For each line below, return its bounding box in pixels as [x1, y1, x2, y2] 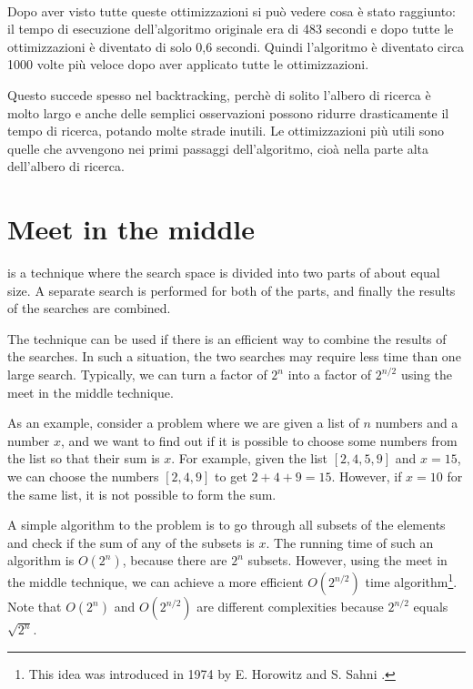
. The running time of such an [266, 532, 434, 552]
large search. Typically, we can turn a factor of [7, 365, 267, 384]
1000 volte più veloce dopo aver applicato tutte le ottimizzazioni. [7, 55, 369, 74]
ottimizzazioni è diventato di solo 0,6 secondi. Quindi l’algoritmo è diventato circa [7, 36, 464, 56]
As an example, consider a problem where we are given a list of [7, 413, 359, 432]
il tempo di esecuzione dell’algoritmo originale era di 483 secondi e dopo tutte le [7, 19, 454, 38]
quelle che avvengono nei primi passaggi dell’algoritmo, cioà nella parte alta [7, 138, 429, 157]
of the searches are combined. [7, 299, 171, 318]
